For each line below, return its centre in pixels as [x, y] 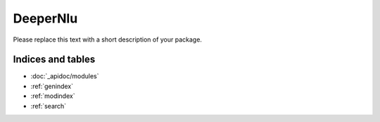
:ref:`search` [49, 106]
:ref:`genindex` [52, 86]
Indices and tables [54, 60]
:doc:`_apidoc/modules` [65, 76]
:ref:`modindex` [53, 96]
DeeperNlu [45, 18]
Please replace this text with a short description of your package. [107, 39]
